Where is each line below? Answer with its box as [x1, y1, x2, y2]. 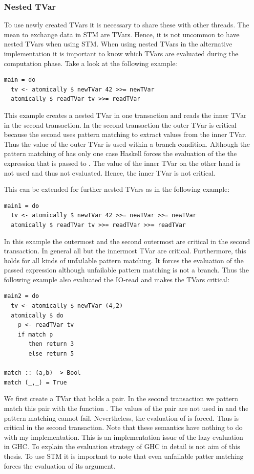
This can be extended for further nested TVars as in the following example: [4, 184, 230, 194]
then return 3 [28, 340, 74, 348]
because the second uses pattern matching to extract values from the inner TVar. [4, 129, 247, 139]
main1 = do [4, 202, 39, 209]
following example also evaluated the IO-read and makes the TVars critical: [4, 274, 230, 284]
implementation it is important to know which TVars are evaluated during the [4, 48, 238, 58]
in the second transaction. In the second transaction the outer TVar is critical [4, 119, 237, 130]
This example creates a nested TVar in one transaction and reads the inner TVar [4, 110, 247, 120]
